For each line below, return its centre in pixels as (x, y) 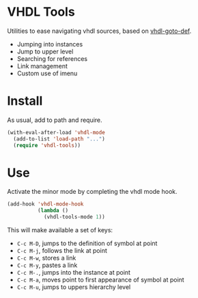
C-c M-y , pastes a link (47, 265)
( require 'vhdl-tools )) (47, 145)
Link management (42, 66)
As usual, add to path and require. (55, 120)
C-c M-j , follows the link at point (62, 251)
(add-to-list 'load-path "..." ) (59, 139)
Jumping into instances (50, 44)
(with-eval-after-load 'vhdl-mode (56, 132)
